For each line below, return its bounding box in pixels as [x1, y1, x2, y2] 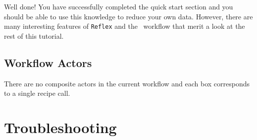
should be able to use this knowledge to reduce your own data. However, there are [4, 11, 253, 21]
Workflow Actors [4, 55, 92, 70]
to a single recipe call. [4, 88, 70, 98]
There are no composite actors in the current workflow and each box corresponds [4, 78, 250, 88]
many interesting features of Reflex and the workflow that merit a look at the [4, 21, 245, 31]
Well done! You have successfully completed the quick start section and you [4, 1, 233, 11]
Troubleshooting [4, 117, 117, 138]
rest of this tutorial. [4, 30, 64, 41]
